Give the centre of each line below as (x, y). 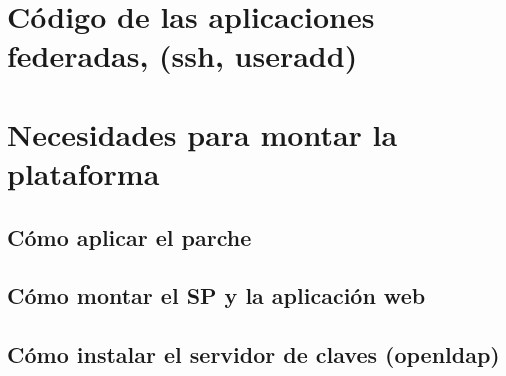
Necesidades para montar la (202, 133)
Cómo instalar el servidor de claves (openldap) (253, 354)
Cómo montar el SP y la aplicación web (216, 295)
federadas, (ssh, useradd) (182, 55)
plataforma (83, 172)
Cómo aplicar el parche (129, 236)
